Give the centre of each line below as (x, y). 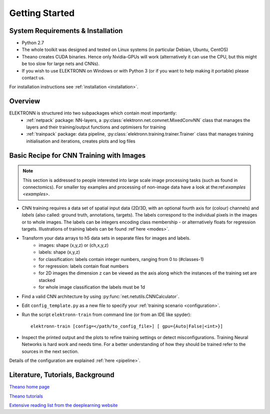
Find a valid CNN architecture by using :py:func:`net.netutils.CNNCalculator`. (100, 296)
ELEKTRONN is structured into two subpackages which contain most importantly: (93, 113)
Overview (25, 101)
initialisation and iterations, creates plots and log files (81, 141)
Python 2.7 (33, 43)
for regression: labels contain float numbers (84, 266)
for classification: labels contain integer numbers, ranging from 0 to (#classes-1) (121, 259)
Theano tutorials (26, 396)
